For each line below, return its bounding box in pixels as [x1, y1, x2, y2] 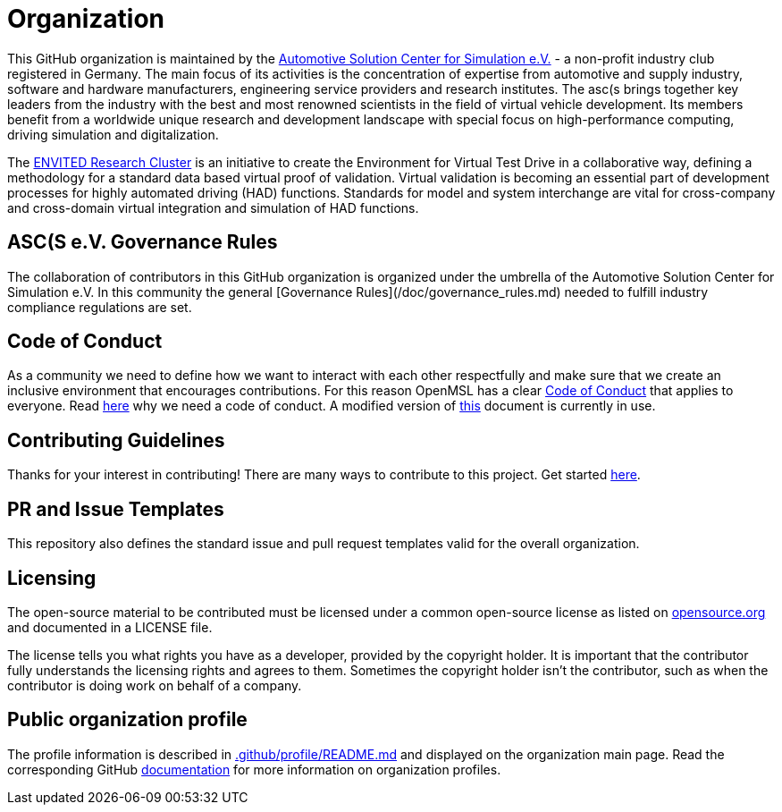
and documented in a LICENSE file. [7, 619, 213, 635]
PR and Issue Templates [7, 497, 224, 520]
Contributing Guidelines [7, 428, 225, 452]
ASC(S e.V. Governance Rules [7, 231, 278, 254]
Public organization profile [7, 708, 248, 732]
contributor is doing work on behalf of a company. [7, 677, 302, 693]
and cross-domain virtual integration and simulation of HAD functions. [7, 199, 419, 216]
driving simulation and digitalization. [7, 126, 219, 142]
